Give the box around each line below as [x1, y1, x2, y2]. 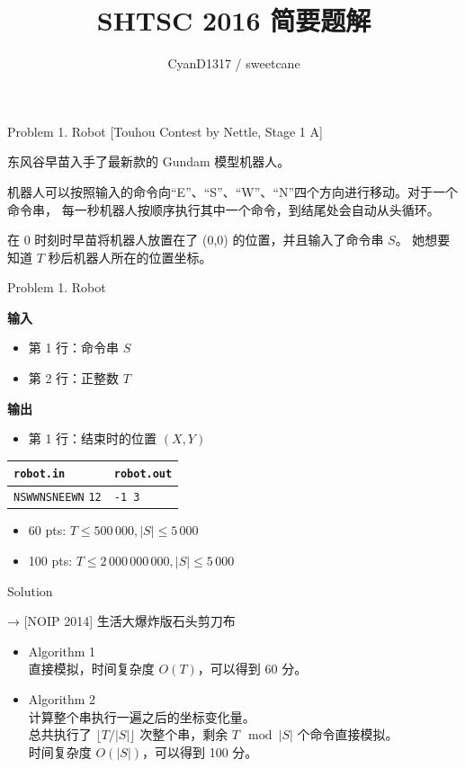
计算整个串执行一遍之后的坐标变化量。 [28, 707, 255, 726]
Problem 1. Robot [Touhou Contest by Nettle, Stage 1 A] [7, 121, 323, 140]
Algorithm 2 [28, 689, 96, 708]
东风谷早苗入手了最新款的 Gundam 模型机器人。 [7, 152, 291, 171]
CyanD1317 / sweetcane [167, 54, 300, 73]
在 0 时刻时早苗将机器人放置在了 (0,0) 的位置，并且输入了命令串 [7, 230, 384, 249]
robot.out [113, 468, 173, 481]
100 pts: [28, 551, 73, 569]
